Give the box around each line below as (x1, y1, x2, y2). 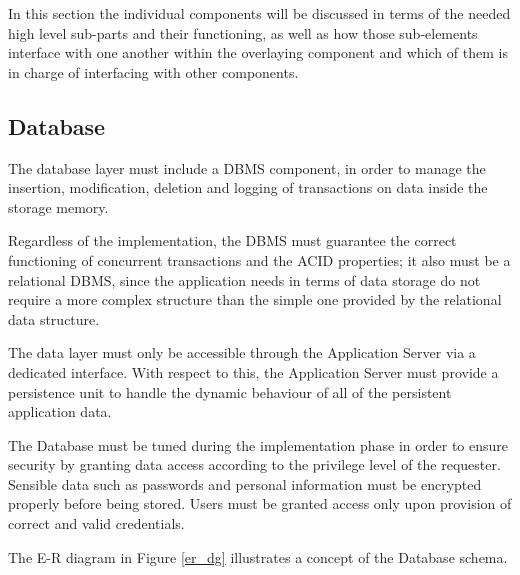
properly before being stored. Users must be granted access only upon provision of (8, 493, 512, 514)
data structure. (8, 308, 100, 329)
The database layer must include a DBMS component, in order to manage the (8, 157, 486, 178)
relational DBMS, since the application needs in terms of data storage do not (8, 269, 481, 290)
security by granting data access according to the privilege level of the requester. (8, 454, 501, 475)
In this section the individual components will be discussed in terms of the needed (8, 3, 511, 23)
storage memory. (8, 196, 109, 217)
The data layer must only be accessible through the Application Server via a (8, 342, 476, 363)
